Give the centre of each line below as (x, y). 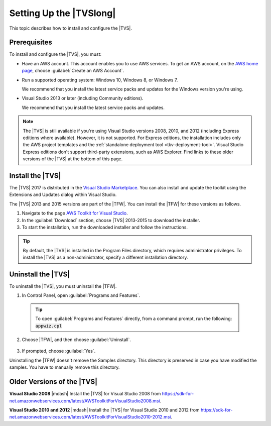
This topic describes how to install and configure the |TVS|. (71, 28)
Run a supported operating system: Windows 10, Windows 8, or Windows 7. (100, 80)
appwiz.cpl (49, 326)
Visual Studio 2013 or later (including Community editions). (83, 98)
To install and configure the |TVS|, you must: (55, 54)
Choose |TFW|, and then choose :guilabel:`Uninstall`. (77, 340)
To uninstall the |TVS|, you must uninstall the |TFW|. (63, 286)
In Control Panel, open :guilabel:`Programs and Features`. (81, 295)
